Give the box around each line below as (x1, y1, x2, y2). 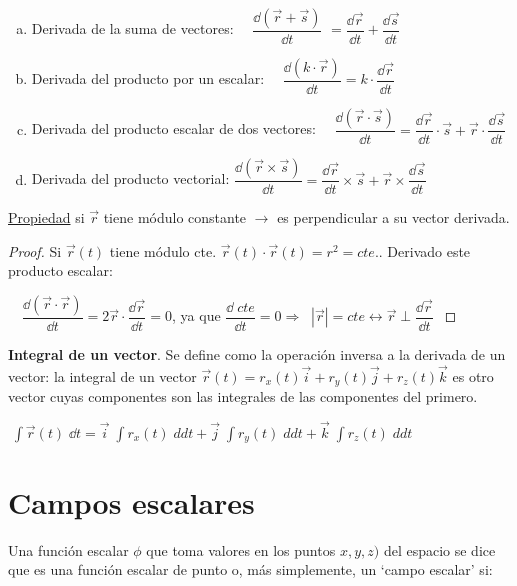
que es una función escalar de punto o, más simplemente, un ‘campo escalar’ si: (8, 559, 493, 580)
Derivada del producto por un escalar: (31, 68, 265, 89)
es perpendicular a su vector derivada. (277, 207, 510, 228)
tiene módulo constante (103, 207, 247, 228)
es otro (452, 365, 494, 386)
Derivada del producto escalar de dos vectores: (31, 118, 316, 139)
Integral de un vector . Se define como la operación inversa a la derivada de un (8, 343, 506, 364)
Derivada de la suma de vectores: (31, 18, 234, 39)
